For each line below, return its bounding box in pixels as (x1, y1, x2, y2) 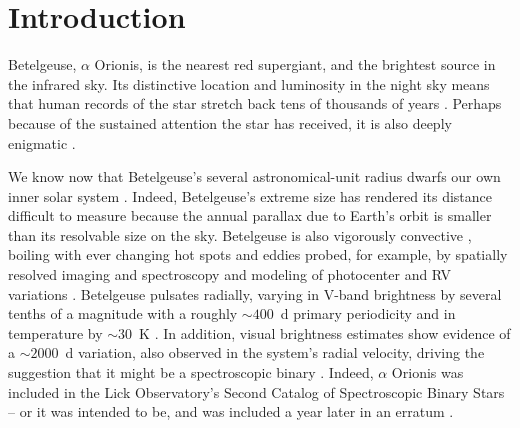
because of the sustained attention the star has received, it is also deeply (8, 112, 452, 133)
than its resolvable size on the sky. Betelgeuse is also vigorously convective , (8, 224, 472, 245)
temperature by (8, 322, 103, 343)
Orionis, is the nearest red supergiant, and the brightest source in (94, 54, 496, 75)
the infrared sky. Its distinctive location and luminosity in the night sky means (8, 73, 490, 94)
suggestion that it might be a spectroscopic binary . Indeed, (8, 362, 374, 383)
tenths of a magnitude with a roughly (8, 303, 238, 324)
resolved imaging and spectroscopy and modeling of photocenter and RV (8, 264, 452, 285)
